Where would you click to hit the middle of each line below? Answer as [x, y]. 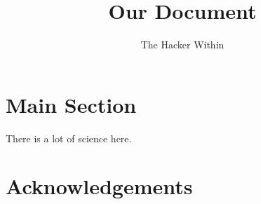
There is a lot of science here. [69, 138]
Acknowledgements [99, 186]
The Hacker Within [182, 45]
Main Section [71, 104]
